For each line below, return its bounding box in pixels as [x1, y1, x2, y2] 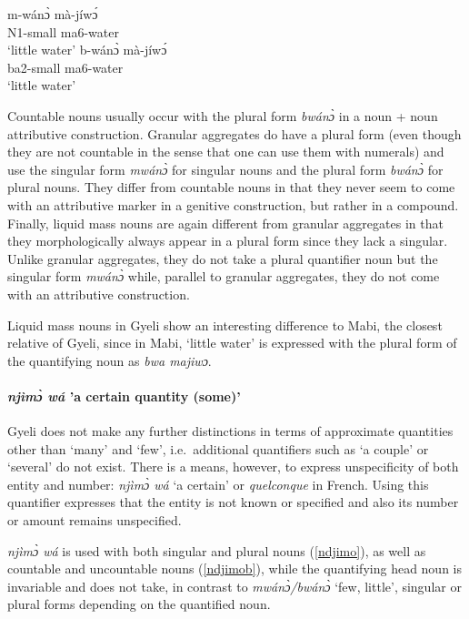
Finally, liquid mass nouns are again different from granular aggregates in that [7, 213, 444, 232]
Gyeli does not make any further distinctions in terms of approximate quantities [7, 421, 454, 441]
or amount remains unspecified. [7, 511, 182, 530]
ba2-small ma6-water [7, 57, 124, 76]
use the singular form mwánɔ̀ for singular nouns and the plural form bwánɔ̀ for [7, 159, 444, 178]
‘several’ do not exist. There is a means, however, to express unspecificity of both [7, 457, 459, 476]
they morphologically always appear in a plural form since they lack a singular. [7, 231, 448, 250]
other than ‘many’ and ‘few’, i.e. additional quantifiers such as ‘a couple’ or [7, 439, 429, 458]
